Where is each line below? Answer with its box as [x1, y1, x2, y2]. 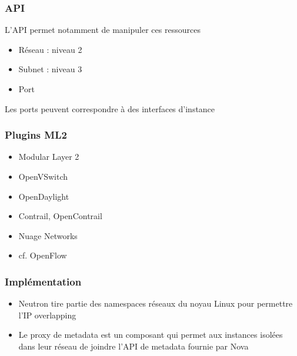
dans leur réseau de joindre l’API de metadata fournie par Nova [18, 340, 249, 352]
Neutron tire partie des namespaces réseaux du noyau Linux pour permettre [18, 297, 293, 310]
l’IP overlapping [18, 308, 76, 321]
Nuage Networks [18, 229, 78, 241]
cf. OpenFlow [18, 249, 67, 261]
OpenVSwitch [18, 170, 68, 182]
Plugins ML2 [5, 127, 67, 142]
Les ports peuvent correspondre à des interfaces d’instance [5, 102, 215, 115]
